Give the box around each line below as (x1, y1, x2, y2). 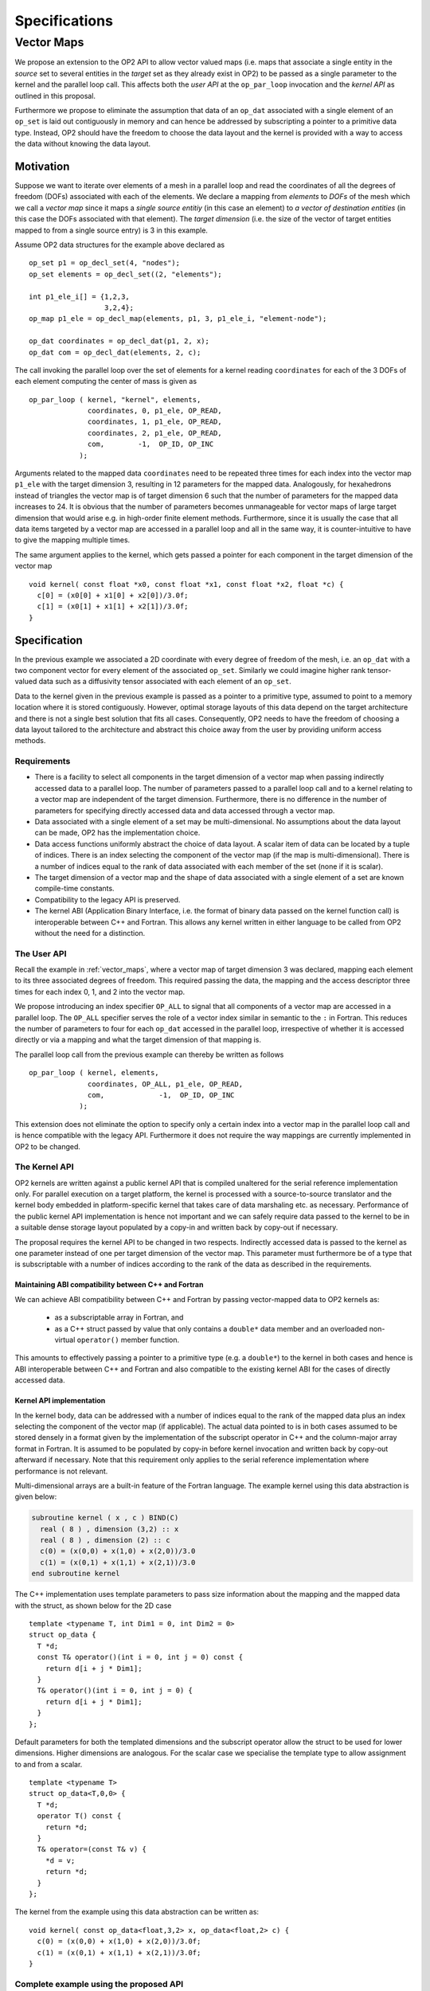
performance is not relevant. (14, 1466, 108, 1476)
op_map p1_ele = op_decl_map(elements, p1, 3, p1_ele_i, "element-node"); (29, 315, 327, 323)
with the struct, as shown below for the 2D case (14, 1601, 172, 1610)
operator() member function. (76, 1335, 180, 1344)
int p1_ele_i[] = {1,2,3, (29, 291, 131, 301)
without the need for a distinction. (34, 928, 146, 937)
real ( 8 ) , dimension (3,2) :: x (40, 1524, 179, 1533)
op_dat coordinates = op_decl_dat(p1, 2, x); (29, 337, 210, 346)
